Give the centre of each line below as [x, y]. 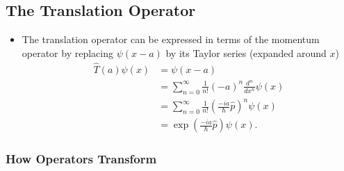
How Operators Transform [81, 159]
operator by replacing [67, 52]
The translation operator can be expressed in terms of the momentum [171, 39]
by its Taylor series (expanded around [246, 52]
